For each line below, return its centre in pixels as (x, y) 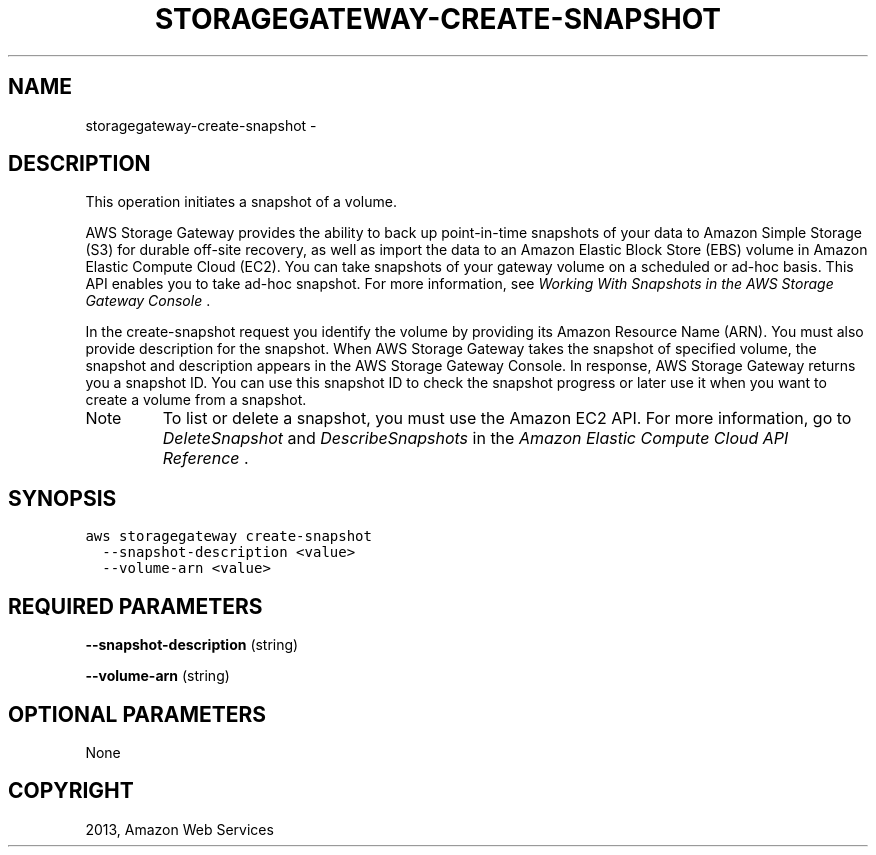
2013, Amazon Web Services (179, 829)
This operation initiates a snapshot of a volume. (241, 202)
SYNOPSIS (62, 498)
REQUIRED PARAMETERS (135, 606)
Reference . (205, 458)
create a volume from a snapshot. (196, 400)
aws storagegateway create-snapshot (228, 536)
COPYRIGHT (71, 791)
